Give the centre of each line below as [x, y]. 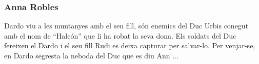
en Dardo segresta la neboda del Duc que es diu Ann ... [91, 55]
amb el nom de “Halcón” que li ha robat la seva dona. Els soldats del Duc [120, 35]
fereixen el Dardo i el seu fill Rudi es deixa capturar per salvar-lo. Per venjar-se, [130, 45]
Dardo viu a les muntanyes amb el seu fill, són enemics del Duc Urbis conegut [126, 26]
